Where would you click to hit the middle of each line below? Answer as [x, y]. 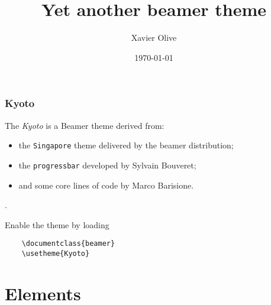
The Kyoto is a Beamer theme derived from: [85, 125]
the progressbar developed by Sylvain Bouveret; [107, 165]
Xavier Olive [154, 38]
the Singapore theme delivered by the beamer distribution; [126, 145]
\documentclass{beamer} [68, 244]
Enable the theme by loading [57, 224]
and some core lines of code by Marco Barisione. [106, 185]
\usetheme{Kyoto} [56, 253]
